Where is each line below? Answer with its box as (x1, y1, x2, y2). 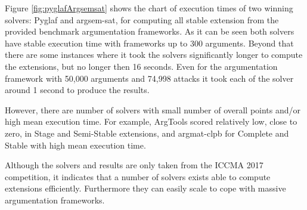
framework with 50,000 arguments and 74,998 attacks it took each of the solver (5, 72, 294, 84)
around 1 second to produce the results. (5, 84, 150, 96)
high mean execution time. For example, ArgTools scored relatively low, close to (5, 115, 297, 128)
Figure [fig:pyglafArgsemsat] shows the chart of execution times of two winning (5, 2, 293, 14)
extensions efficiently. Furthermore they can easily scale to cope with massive (5, 182, 286, 194)
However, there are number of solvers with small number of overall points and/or (5, 103, 301, 116)
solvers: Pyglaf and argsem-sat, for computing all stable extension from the (5, 13, 279, 26)
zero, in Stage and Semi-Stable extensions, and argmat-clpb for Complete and (5, 126, 289, 139)
